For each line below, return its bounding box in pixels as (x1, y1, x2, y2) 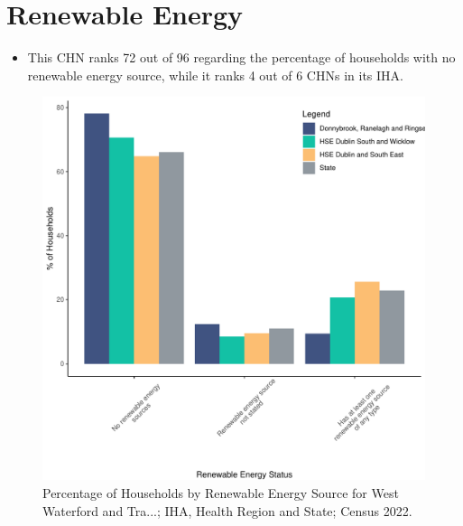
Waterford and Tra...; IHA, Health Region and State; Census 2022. (42, 501, 412, 520)
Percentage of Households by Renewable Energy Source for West (42, 483, 399, 502)
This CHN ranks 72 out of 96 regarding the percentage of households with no (27, 48, 456, 67)
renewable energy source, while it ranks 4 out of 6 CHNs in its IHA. (27, 65, 403, 84)
